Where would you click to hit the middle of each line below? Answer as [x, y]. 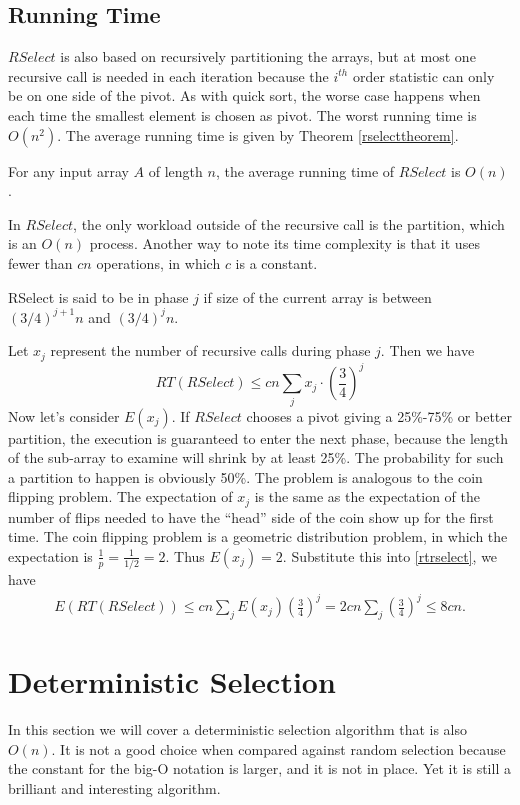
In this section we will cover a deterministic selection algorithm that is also [238, 729]
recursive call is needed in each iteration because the [168, 75]
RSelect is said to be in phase [98, 296]
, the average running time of [305, 170]
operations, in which [158, 262]
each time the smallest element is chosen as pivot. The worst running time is [242, 114]
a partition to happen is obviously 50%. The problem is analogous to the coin [245, 476]
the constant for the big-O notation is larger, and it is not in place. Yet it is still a [259, 768]
